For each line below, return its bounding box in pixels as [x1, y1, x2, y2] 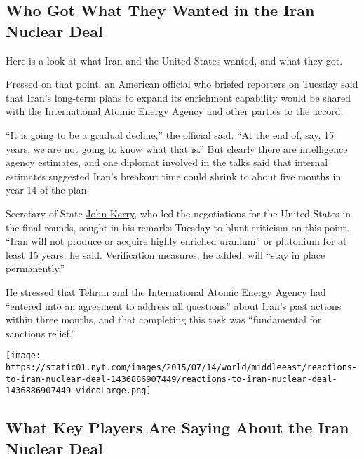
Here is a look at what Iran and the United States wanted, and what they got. [6, 53, 343, 67]
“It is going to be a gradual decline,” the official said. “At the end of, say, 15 [6, 127, 335, 142]
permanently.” [6, 261, 65, 276]
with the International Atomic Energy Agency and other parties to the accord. [6, 104, 344, 119]
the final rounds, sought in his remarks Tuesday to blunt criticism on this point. [6, 219, 349, 234]
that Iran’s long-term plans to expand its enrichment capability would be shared [6, 90, 351, 104]
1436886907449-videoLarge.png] [6, 386, 151, 396]
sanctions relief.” [6, 325, 76, 340]
